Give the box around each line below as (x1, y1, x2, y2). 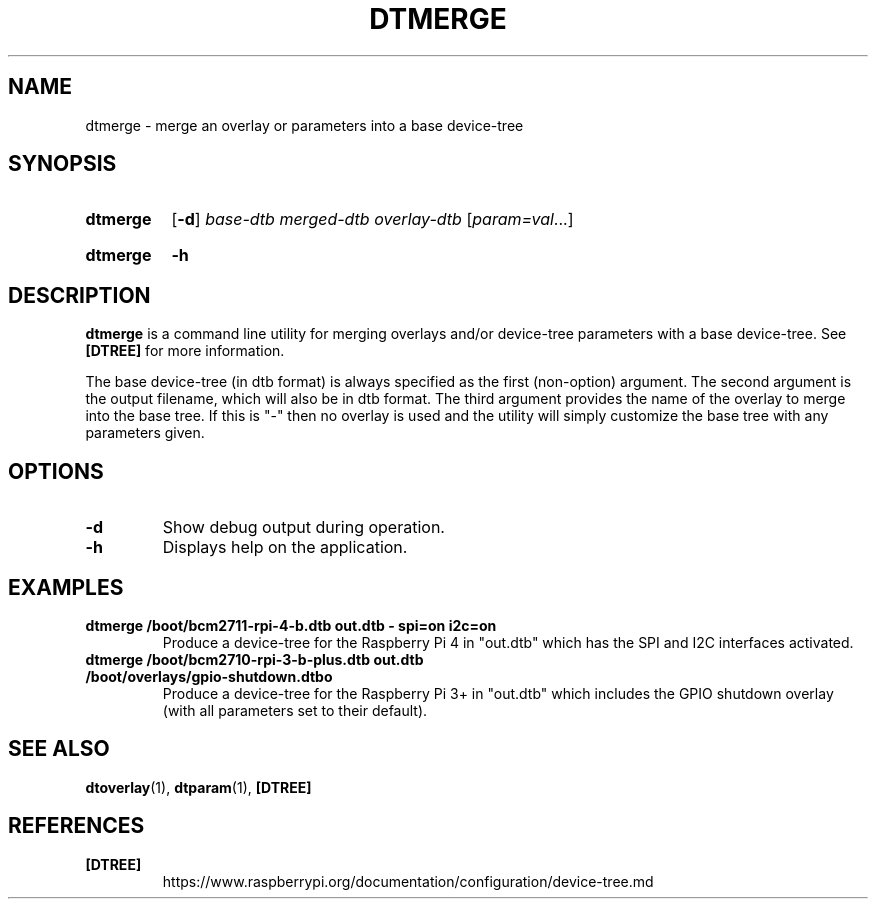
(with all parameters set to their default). (162, 701, 428, 719)
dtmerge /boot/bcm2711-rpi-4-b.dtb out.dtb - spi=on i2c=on (85, 616, 497, 634)
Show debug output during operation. (162, 517, 445, 538)
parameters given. (85, 424, 205, 442)
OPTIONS (8, 458, 104, 484)
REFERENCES (8, 813, 145, 839)
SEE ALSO (8, 736, 110, 762)
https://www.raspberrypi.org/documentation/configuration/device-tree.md (162, 872, 654, 890)
